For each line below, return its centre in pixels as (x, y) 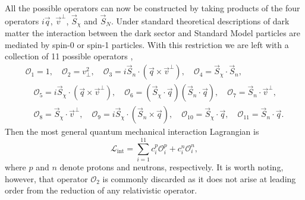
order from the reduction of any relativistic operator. (101, 190)
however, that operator (46, 178)
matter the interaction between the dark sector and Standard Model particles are (153, 33)
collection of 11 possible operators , (69, 56)
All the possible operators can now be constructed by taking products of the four (152, 8)
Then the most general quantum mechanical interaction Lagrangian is (132, 131)
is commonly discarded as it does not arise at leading (199, 178)
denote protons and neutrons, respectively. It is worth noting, (172, 167)
